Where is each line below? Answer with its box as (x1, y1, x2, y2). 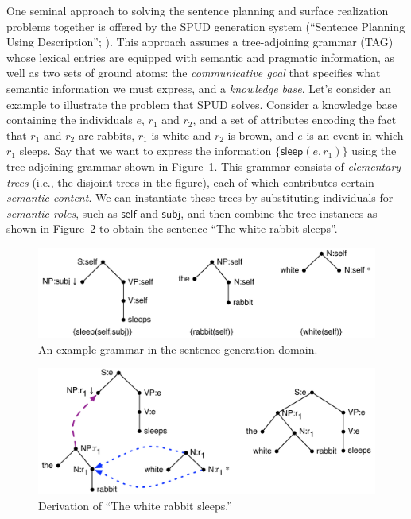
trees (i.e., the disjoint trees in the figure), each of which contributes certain (6, 173, 374, 190)
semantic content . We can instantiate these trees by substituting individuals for (6, 189, 394, 206)
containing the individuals (6, 111, 133, 128)
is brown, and (227, 126, 294, 143)
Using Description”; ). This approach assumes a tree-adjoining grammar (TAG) (6, 33, 394, 50)
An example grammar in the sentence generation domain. (38, 340, 318, 357)
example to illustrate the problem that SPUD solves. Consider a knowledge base (6, 95, 397, 112)
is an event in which (306, 126, 404, 143)
